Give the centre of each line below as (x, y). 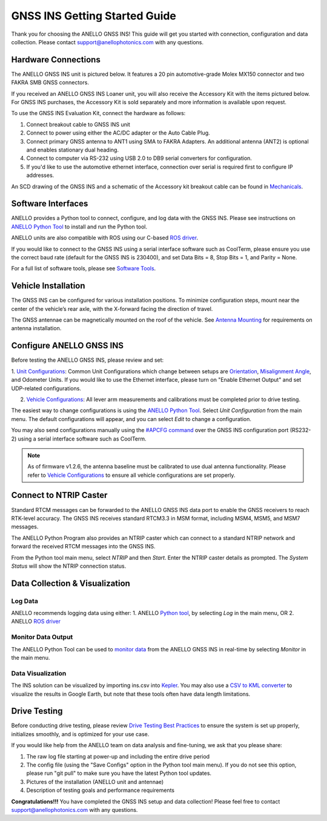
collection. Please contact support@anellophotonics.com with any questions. (107, 42)
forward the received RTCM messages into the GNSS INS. (83, 547)
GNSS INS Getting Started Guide (94, 16)
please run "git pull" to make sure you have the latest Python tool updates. (119, 773)
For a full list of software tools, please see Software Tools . (84, 268)
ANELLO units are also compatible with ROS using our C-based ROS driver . (105, 238)
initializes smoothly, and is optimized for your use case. (80, 734)
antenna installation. (36, 328)
